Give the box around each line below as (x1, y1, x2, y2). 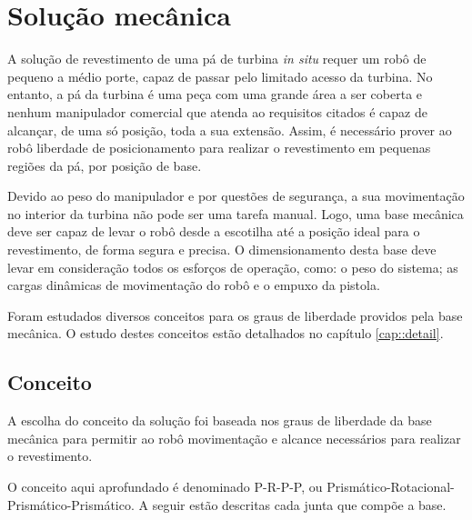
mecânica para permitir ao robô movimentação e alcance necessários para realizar (7, 428, 461, 447)
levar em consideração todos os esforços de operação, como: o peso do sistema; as (7, 257, 458, 276)
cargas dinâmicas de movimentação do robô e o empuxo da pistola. (7, 275, 380, 295)
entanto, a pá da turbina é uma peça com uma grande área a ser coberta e (7, 85, 423, 104)
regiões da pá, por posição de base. (7, 155, 202, 175)
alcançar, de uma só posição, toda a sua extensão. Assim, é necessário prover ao (7, 120, 452, 139)
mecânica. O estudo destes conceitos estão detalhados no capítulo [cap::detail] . (7, 324, 444, 343)
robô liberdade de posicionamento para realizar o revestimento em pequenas (7, 138, 431, 157)
